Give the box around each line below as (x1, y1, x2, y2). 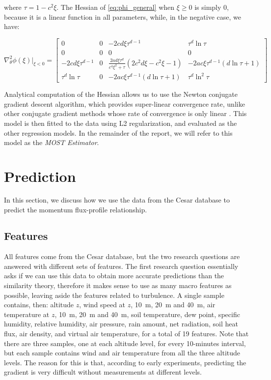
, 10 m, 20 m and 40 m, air (131, 299, 216, 310)
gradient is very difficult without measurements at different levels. (4, 367, 202, 377)
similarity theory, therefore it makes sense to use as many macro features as (4, 280, 232, 291)
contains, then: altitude (4, 299, 74, 310)
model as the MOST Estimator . (4, 137, 99, 147)
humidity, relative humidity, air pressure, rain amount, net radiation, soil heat (4, 319, 238, 329)
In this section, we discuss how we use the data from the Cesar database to (4, 194, 230, 205)
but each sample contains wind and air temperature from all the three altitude (4, 348, 241, 358)
